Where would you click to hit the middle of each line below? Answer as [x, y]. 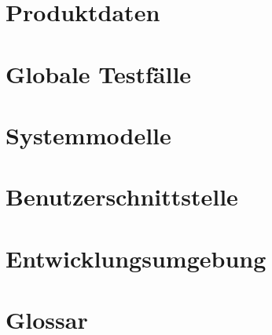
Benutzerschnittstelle [122, 197]
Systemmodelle [88, 135]
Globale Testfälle [99, 73]
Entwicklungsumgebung [136, 258]
